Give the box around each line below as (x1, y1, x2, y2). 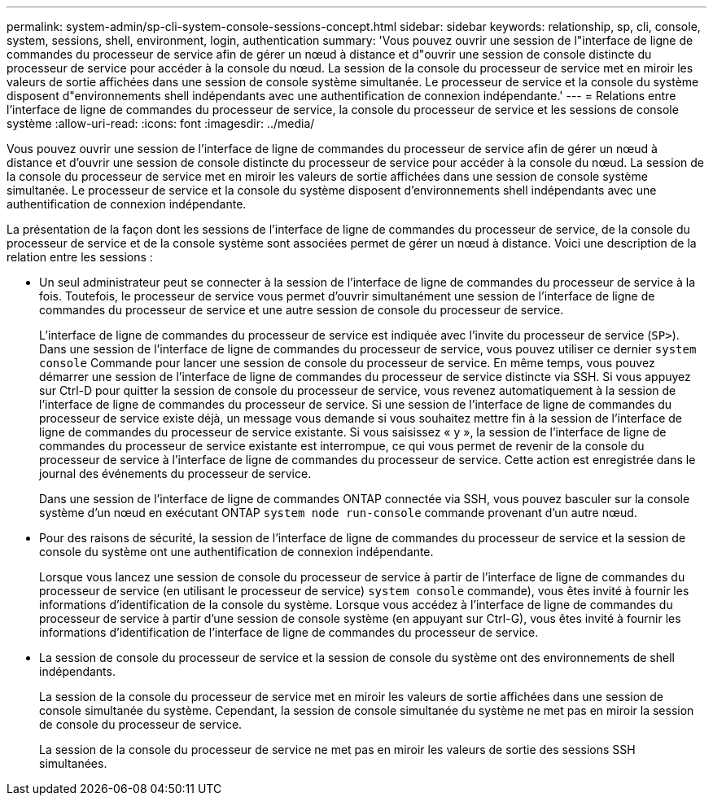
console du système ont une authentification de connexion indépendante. (39, 545, 434, 559)
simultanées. (39, 756, 107, 770)
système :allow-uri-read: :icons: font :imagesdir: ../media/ (7, 116, 315, 130)
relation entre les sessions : (7, 250, 153, 264)
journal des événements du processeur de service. (39, 467, 312, 480)
